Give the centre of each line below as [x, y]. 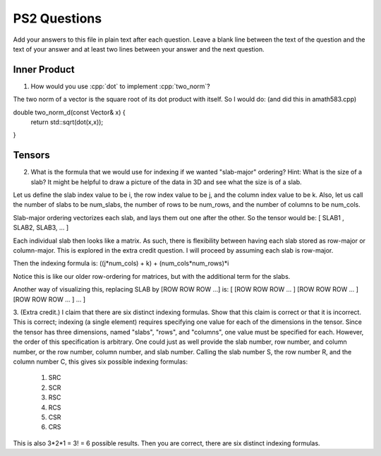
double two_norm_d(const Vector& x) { [69, 112]
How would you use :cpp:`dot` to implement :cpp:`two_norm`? [121, 86]
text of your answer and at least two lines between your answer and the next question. [139, 49]
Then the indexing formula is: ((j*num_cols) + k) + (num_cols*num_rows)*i [121, 263]
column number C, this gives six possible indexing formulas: [101, 361]
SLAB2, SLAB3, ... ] [41, 228]
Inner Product [44, 70]
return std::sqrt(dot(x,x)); [67, 122]
